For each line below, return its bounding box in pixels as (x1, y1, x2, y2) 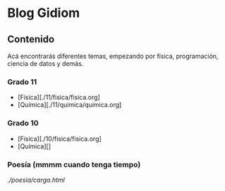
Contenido (7, 33, 55, 45)
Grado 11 (7, 76, 37, 86)
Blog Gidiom (7, 5, 80, 21)
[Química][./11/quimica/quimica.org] (17, 100, 122, 109)
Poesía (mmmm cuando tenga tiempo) (7, 159, 141, 169)
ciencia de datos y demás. (7, 59, 84, 68)
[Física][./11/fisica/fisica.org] (17, 93, 100, 102)
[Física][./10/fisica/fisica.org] (17, 134, 102, 143)
